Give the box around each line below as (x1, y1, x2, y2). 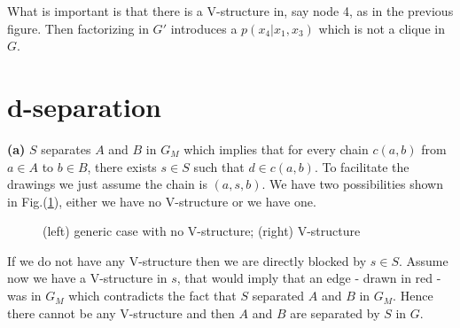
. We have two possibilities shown (261, 175, 444, 193)
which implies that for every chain (183, 139, 369, 158)
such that (193, 157, 245, 176)
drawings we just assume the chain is (7, 175, 207, 193)
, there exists (87, 157, 157, 176)
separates (41, 139, 91, 158)
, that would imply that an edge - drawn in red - (176, 269, 441, 287)
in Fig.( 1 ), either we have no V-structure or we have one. (7, 191, 316, 210)
